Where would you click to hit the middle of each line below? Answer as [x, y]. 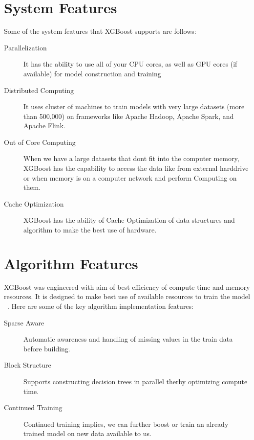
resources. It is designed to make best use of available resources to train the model [127, 296]
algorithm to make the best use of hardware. [90, 230]
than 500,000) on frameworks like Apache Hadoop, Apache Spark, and [129, 116]
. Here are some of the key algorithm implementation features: [100, 306]
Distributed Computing [39, 90]
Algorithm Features [71, 263]
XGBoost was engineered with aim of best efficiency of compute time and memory [127, 287]
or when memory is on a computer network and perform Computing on [130, 177]
